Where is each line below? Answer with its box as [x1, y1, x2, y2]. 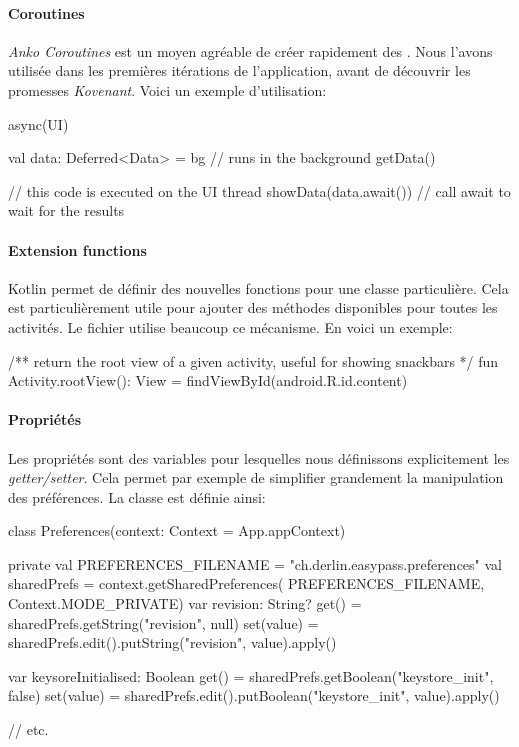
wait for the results [8, 200, 125, 221]
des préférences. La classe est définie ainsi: [8, 486, 266, 507]
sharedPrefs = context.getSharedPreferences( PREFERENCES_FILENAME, [8, 573, 485, 594]
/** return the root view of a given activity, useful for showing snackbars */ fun [8, 350, 499, 371]
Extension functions [8, 239, 147, 260]
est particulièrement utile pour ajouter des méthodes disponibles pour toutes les [8, 297, 498, 318]
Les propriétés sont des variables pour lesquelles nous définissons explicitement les [8, 447, 510, 468]
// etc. [8, 719, 49, 740]
